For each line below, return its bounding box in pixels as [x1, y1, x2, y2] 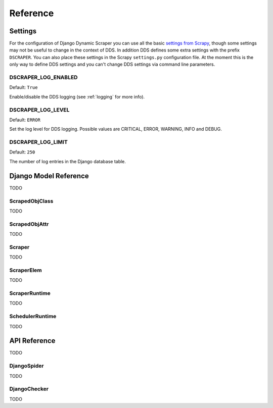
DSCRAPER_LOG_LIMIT [9, 139, 68, 146]
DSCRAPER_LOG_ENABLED [9, 74, 78, 81]
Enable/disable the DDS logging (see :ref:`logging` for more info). [9, 93, 145, 99]
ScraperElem [9, 267, 42, 274]
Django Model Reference [9, 172, 89, 180]
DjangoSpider [9, 363, 44, 370]
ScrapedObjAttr [9, 220, 49, 227]
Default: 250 [9, 149, 35, 155]
